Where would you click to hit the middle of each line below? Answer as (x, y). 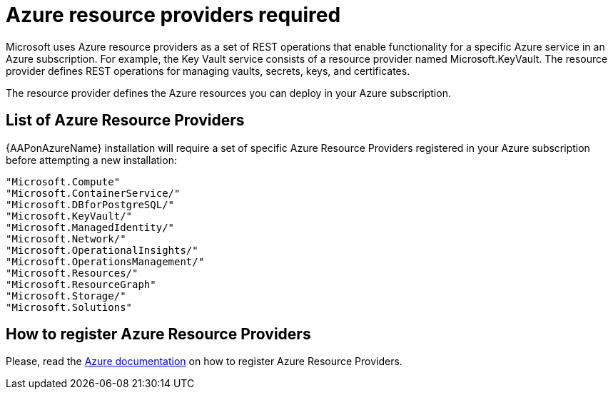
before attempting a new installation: (91, 160)
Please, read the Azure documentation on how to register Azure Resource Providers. (204, 361)
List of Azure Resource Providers (125, 120)
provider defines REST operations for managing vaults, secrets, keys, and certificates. (208, 71)
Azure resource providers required (173, 15)
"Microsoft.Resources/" (72, 273)
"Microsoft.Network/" (66, 238)
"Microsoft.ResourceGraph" (81, 284)
